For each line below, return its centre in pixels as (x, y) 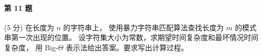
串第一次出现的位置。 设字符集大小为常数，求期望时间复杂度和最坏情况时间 (131, 37)
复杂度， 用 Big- (31, 47)
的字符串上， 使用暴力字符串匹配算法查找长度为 (143, 27)
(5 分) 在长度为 (29, 27)
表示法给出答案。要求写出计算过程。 (127, 47)
